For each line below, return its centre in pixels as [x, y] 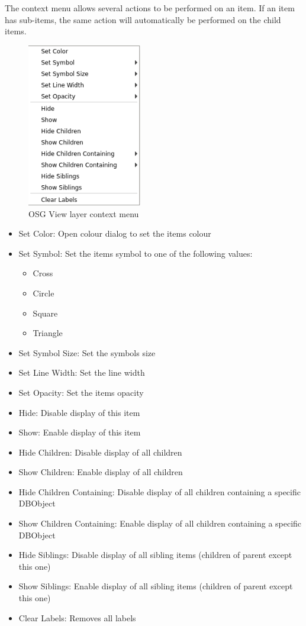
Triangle [48, 333]
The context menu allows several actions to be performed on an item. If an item [150, 8]
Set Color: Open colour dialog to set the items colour [115, 233]
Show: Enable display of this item [80, 432]
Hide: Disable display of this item [79, 412]
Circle [44, 293]
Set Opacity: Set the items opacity [81, 392]
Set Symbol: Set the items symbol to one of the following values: [136, 253]
